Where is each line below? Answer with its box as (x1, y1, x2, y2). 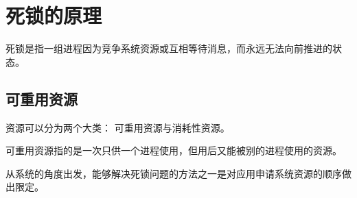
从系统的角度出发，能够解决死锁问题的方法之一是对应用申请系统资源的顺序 (5, 166, 342, 180)
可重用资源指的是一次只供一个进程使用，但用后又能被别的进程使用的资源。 (5, 143, 342, 158)
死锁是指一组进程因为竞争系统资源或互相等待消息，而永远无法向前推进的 (5, 41, 332, 55)
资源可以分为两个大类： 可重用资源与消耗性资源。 (5, 120, 230, 134)
